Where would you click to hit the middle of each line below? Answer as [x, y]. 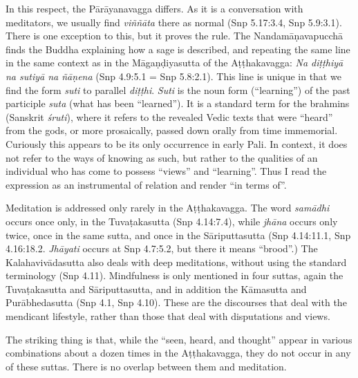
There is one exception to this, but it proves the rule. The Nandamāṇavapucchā [174, 36]
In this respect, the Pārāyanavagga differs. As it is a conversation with [154, 8]
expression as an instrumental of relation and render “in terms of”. [146, 184]
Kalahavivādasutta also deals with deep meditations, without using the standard [176, 262]
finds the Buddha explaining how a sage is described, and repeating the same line [178, 49]
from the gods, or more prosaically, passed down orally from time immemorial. [172, 130]
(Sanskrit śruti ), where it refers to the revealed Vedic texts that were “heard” [169, 116]
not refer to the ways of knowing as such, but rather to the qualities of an [162, 157]
